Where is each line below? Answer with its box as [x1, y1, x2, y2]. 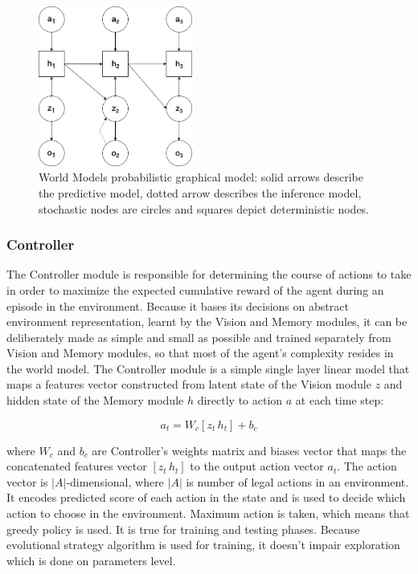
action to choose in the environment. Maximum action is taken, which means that [6, 505, 410, 522]
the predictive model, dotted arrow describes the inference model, [39, 184, 362, 201]
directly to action [197, 392, 283, 409]
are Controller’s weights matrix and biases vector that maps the [92, 442, 407, 458]
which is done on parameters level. [6, 552, 176, 568]
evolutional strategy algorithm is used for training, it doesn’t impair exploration [6, 536, 400, 553]
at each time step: [295, 392, 384, 409]
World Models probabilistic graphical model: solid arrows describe [39, 169, 363, 185]
